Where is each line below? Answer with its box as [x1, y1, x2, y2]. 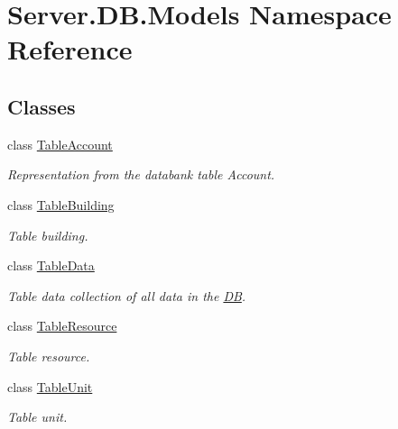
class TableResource [7, 316, 117, 335]
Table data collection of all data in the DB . [7, 286, 246, 305]
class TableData [7, 256, 95, 275]
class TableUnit [7, 377, 93, 396]
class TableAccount [7, 134, 113, 153]
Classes [7, 92, 76, 120]
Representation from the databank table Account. [7, 165, 275, 184]
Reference [7, 31, 133, 68]
